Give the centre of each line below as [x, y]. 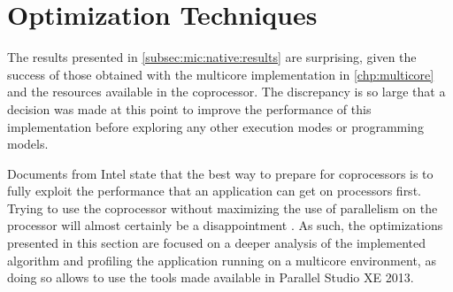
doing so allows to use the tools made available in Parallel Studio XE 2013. [211, 277]
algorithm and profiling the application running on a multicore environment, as [222, 260]
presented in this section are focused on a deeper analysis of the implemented [217, 243]
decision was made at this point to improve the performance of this [189, 108]
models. [28, 144]
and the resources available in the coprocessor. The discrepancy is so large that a [226, 92]
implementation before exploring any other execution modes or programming [215, 126]
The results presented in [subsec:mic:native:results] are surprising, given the [212, 57]
